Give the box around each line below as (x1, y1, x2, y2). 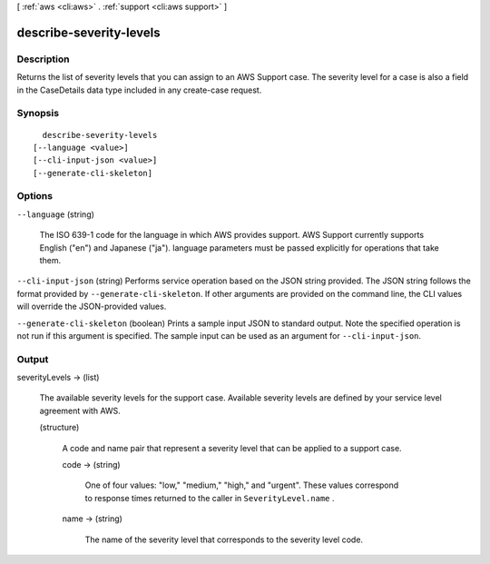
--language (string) (16, 209, 95, 220)
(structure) (39, 422, 80, 433)
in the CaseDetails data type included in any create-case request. (16, 84, 262, 95)
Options (16, 190, 54, 203)
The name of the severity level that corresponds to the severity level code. (84, 534, 363, 545)
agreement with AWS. (39, 405, 122, 416)
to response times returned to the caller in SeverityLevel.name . (84, 492, 335, 503)
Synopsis (16, 107, 59, 120)
